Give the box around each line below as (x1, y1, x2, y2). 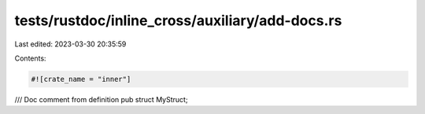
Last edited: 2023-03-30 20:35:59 (14, 39, 127, 49)
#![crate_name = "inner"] (31, 75, 131, 83)
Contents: (14, 53, 46, 63)
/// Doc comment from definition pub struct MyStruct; (14, 94, 188, 104)
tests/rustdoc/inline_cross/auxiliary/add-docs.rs (14, 12, 342, 29)
